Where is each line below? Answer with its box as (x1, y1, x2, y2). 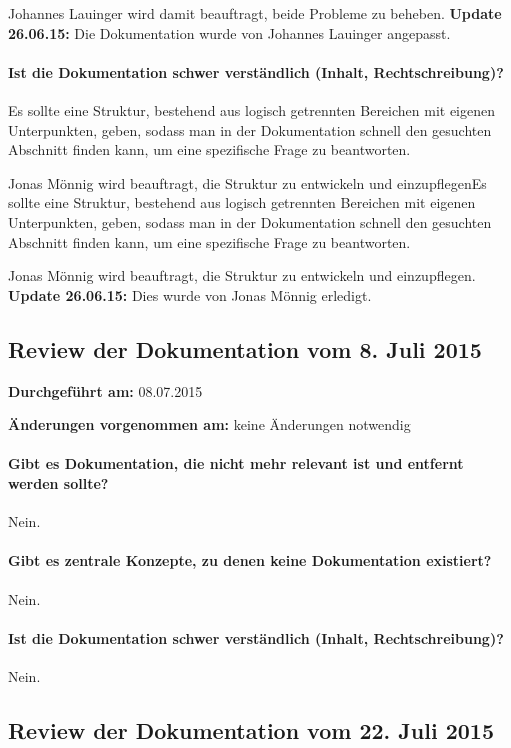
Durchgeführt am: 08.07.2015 (8, 380, 203, 401)
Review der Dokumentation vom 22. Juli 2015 (8, 714, 494, 745)
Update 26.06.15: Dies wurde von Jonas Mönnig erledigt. (8, 284, 372, 305)
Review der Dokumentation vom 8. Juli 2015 (8, 333, 482, 364)
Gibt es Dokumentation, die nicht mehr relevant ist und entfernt (8, 453, 464, 474)
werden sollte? (8, 472, 109, 493)
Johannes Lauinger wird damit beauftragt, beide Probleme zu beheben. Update (8, 3, 502, 23)
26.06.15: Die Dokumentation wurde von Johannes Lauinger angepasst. (8, 22, 451, 43)
